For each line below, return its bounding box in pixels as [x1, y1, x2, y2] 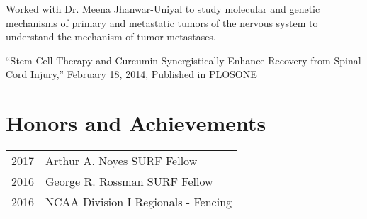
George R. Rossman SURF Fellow [45, 173, 213, 190]
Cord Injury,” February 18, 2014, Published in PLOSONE [6, 67, 257, 82]
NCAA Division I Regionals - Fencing [45, 193, 232, 210]
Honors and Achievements [6, 108, 266, 137]
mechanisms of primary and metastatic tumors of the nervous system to [6, 15, 318, 30]
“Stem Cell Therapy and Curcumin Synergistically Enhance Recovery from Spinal [6, 52, 361, 67]
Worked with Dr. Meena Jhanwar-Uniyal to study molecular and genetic [6, 1, 320, 16]
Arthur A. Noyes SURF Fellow [45, 152, 198, 169]
